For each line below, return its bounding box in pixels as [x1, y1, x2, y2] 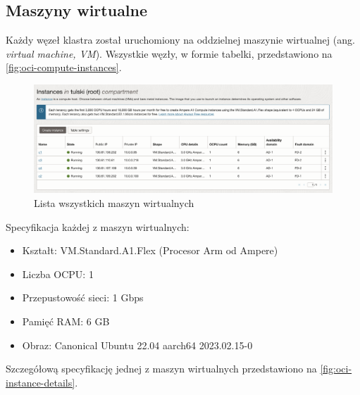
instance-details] [6, 375, 75, 389]
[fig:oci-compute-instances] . [6, 60, 122, 75]
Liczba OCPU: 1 [22, 266, 94, 281]
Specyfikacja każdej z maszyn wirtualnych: [6, 219, 190, 234]
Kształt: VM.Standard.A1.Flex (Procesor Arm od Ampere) [22, 243, 278, 258]
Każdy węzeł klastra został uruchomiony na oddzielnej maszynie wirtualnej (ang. [6, 32, 355, 47]
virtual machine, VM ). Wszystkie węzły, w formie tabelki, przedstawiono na [6, 46, 333, 61]
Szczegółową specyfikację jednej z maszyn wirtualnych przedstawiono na [6, 361, 317, 376]
